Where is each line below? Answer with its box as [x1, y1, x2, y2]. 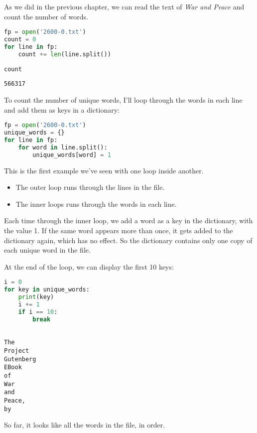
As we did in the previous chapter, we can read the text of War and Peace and [4, 1, 245, 11]
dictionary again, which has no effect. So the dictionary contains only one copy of [4, 235, 253, 245]
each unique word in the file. [4, 245, 91, 255]
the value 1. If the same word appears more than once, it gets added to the [4, 225, 233, 236]
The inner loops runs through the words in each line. [15, 198, 177, 209]
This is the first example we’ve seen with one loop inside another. [4, 165, 204, 175]
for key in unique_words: [4, 286, 90, 293]
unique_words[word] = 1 [32, 151, 111, 158]
